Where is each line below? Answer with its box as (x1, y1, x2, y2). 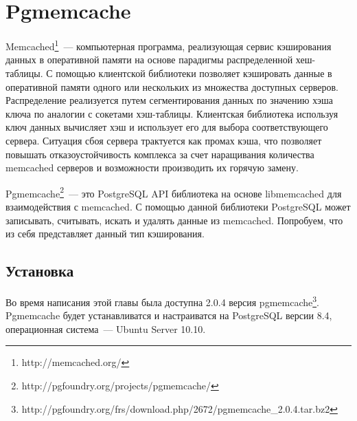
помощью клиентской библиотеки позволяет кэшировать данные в (56, 65, 332, 80)
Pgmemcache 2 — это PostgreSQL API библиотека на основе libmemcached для (5, 184, 342, 200)
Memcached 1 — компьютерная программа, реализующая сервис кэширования (5, 37, 332, 53)
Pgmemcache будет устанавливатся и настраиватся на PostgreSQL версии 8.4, (5, 308, 332, 323)
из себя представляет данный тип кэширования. (5, 226, 205, 241)
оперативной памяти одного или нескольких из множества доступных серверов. (5, 79, 338, 94)
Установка (5, 260, 74, 281)
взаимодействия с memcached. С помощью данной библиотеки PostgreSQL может (5, 199, 351, 213)
